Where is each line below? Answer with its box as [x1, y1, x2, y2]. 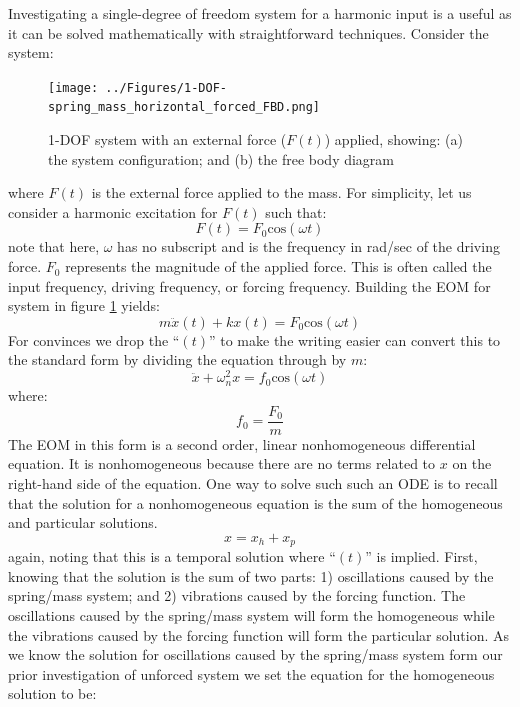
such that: [265, 201, 327, 222]
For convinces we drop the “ [8, 329, 180, 350]
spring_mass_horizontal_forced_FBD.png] [48, 100, 321, 115]
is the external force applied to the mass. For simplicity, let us [91, 182, 472, 203]
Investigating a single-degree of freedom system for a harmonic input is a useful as [8, 3, 512, 23]
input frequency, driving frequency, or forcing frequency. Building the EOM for [8, 275, 491, 296]
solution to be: [8, 683, 97, 704]
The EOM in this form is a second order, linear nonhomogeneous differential [8, 433, 476, 454]
